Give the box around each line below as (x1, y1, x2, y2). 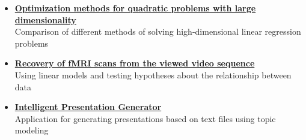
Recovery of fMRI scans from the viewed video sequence (14, 57, 255, 69)
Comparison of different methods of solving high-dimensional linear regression (14, 25, 301, 38)
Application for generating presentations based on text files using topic (14, 112, 276, 124)
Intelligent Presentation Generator (14, 101, 162, 113)
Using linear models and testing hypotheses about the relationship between (14, 68, 292, 81)
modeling (14, 124, 49, 136)
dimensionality (14, 13, 76, 26)
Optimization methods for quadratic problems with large (14, 2, 256, 14)
